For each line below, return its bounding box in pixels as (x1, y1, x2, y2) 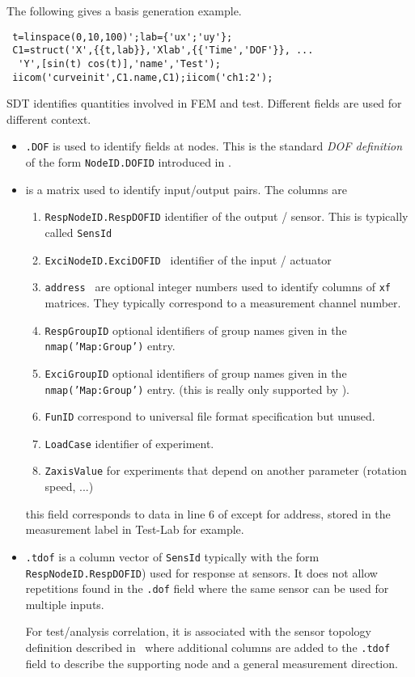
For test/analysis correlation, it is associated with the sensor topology (25, 623, 371, 640)
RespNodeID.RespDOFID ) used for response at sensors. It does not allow (25, 564, 378, 581)
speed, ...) (44, 478, 94, 495)
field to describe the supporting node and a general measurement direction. (25, 654, 398, 671)
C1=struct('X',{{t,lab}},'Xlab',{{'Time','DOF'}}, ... (12, 44, 314, 57)
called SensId (44, 223, 112, 240)
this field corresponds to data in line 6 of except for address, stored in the (25, 505, 391, 522)
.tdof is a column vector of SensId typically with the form (25, 548, 320, 565)
